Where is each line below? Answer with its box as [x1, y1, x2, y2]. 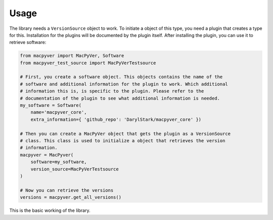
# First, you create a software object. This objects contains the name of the [20, 74, 223, 80]
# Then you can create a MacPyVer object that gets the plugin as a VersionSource [20, 130, 231, 137]
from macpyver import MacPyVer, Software [20, 53, 124, 59]
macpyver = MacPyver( [20, 152, 74, 158]
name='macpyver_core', [30, 109, 87, 115]
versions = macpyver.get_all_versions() [20, 195, 121, 200]
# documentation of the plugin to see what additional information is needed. [20, 95, 220, 101]
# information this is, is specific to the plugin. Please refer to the [20, 89, 204, 94]
